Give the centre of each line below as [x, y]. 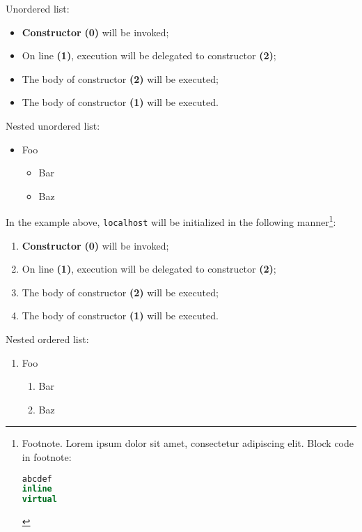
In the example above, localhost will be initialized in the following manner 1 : [171, 221]
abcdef [37, 479]
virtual [39, 500]
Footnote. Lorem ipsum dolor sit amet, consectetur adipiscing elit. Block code [188, 443]
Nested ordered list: [47, 339]
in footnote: [47, 457]
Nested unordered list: [53, 125]
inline [37, 489]
